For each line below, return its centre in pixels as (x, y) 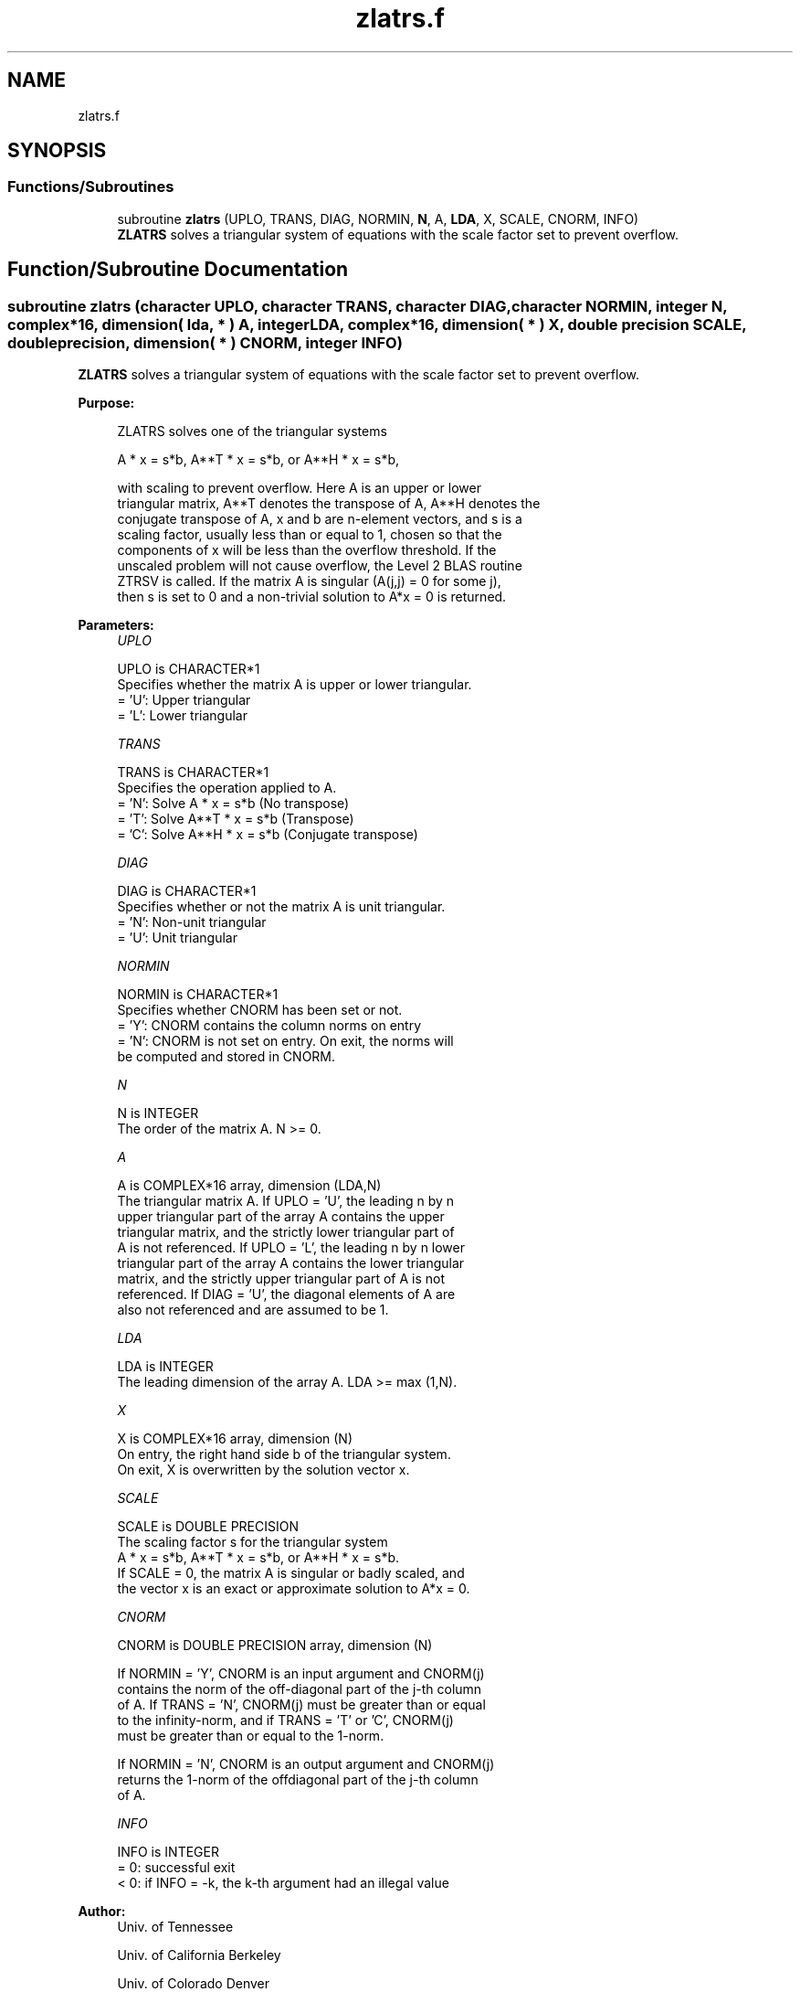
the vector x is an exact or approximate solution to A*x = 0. (294, 1589)
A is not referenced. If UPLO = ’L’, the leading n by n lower (291, 1248)
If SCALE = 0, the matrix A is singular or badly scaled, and (291, 1573)
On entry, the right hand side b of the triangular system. (284, 1454)
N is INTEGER (158, 1113)
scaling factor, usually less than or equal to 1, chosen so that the (310, 535)
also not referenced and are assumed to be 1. (253, 1310)
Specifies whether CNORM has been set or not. (260, 1010)
